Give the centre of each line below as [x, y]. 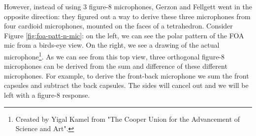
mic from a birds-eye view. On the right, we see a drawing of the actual [112, 45]
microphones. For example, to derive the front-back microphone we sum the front [127, 75]
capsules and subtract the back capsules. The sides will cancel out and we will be [126, 85]
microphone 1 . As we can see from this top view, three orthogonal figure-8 [114, 55]
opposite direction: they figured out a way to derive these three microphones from [127, 16]
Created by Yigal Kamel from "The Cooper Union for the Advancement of [128, 119]
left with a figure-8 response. [47, 95]
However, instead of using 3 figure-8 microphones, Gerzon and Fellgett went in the [128, 6]
